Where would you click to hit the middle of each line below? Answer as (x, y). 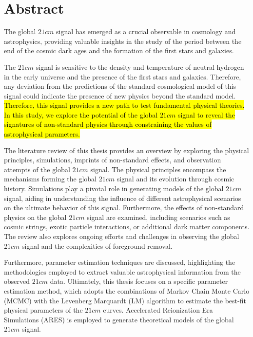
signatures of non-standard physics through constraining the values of (108, 124)
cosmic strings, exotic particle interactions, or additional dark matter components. (127, 227)
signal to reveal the (206, 114)
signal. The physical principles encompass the (158, 169)
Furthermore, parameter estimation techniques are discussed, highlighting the (120, 262)
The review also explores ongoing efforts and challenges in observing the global (122, 236)
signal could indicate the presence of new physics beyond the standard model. (120, 95)
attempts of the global (37, 169)
